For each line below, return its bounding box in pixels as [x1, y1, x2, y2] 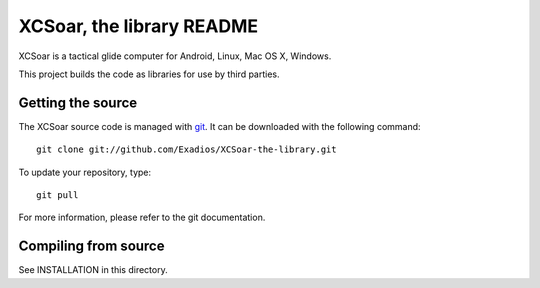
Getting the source [18, 94, 138, 111]
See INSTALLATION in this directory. [18, 264, 169, 276]
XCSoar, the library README [18, 15, 259, 37]
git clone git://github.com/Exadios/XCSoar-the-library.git [36, 144, 337, 155]
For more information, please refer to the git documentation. [18, 211, 266, 224]
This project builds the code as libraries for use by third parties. [18, 68, 280, 80]
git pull [36, 190, 79, 201]
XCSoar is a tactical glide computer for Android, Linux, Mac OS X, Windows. [18, 50, 332, 62]
